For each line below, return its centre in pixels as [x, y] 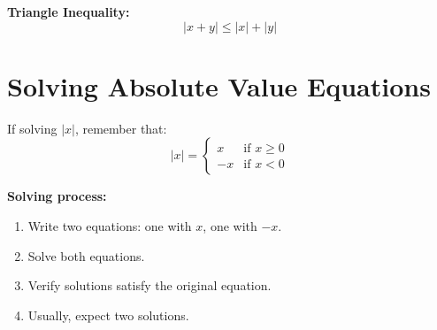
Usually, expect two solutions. [108, 315]
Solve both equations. [86, 255]
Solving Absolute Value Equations [219, 85]
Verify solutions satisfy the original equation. [149, 285]
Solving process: [57, 196]
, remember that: [121, 128]
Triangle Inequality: [69, 12]
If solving [32, 128]
